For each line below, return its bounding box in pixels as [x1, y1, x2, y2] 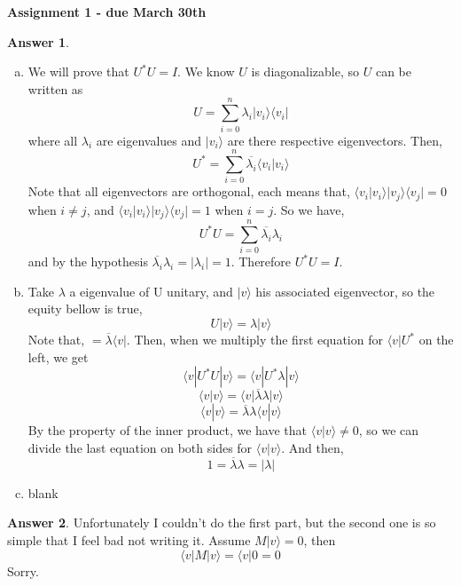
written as [27, 79, 83, 98]
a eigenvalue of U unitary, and [69, 281, 233, 300]
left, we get [27, 347, 89, 366]
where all [27, 131, 78, 149]
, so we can [358, 421, 419, 439]
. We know [177, 62, 235, 81]
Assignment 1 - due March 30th [7, 3, 207, 20]
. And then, [281, 439, 344, 457]
